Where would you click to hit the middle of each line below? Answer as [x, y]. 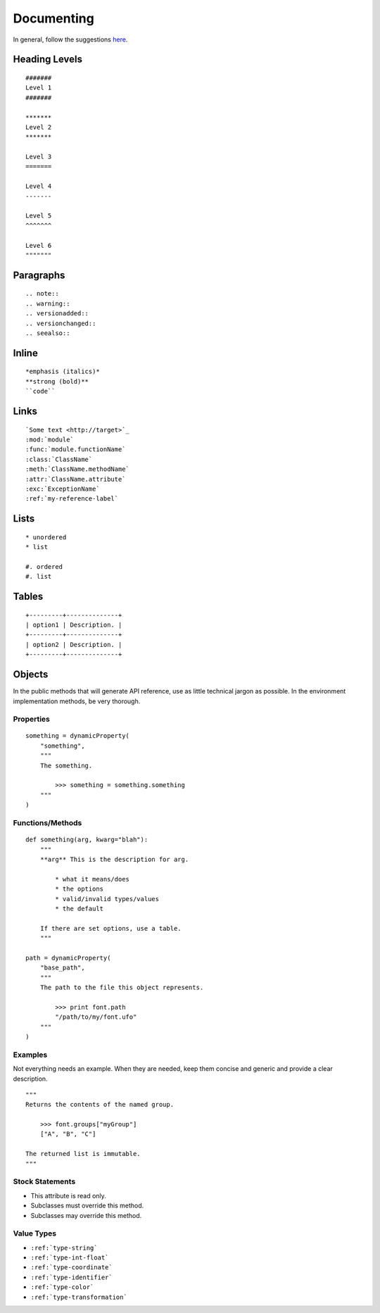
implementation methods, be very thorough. [77, 701]
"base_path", [62, 968]
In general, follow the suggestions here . [70, 39]
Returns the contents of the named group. [100, 1105]
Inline [25, 353]
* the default [80, 909]
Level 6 [39, 245]
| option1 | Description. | [74, 625]
